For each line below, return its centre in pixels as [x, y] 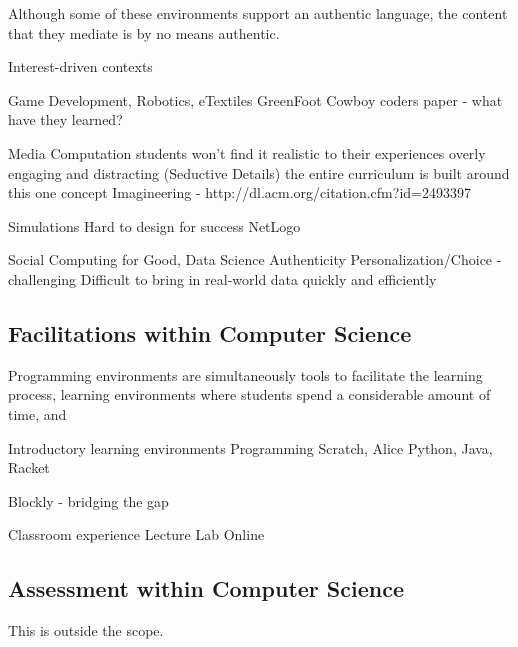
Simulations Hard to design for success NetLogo [154, 225]
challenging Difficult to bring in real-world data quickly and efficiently [222, 278]
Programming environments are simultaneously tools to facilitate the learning [245, 374]
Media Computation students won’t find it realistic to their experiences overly [247, 152]
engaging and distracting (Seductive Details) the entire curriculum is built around [259, 172]
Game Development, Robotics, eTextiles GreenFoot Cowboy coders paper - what [255, 99]
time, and [37, 413]
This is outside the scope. [86, 630]
